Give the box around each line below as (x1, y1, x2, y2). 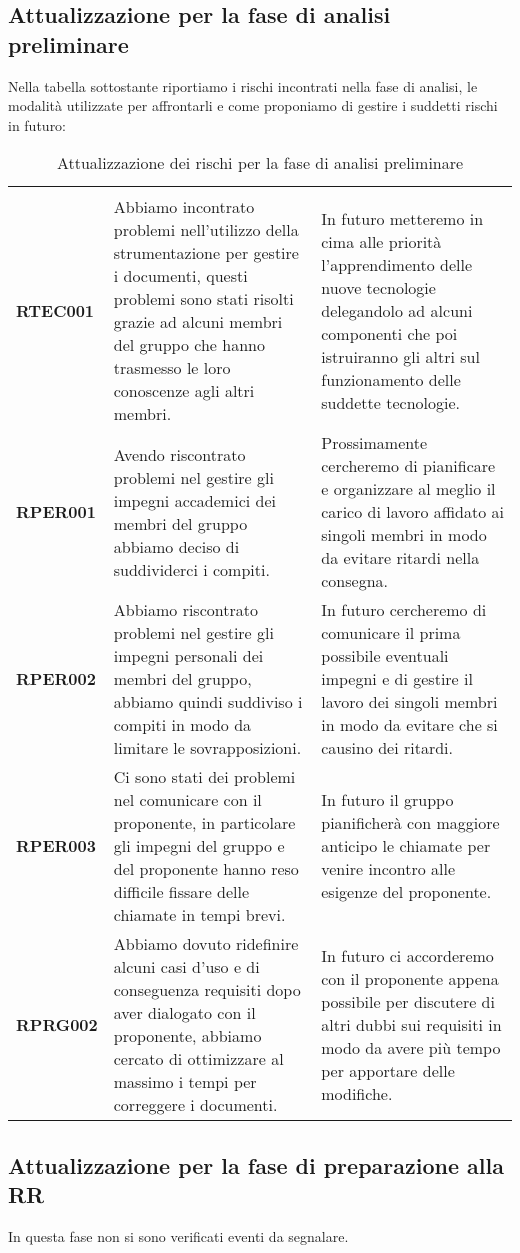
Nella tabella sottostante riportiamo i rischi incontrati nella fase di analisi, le (8, 75, 478, 96)
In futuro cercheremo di (321, 598, 487, 622)
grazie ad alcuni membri (113, 310, 283, 334)
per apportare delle (321, 1058, 455, 1082)
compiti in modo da (113, 713, 252, 737)
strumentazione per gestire (113, 241, 299, 265)
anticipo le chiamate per (321, 834, 491, 858)
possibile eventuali (321, 644, 449, 668)
